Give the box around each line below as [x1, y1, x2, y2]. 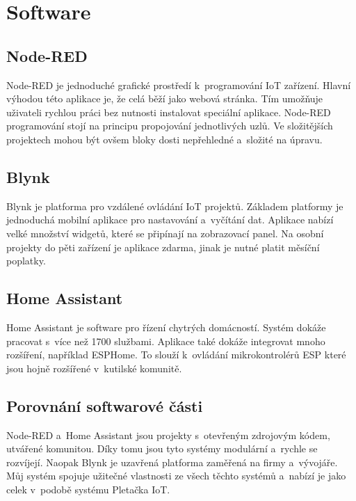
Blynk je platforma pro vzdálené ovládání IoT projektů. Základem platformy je [6, 198, 343, 213]
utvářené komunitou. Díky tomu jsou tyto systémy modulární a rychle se [6, 441, 318, 456]
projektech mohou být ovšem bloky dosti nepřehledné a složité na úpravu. [6, 132, 323, 146]
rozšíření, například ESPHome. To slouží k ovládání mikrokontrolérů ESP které [6, 347, 346, 362]
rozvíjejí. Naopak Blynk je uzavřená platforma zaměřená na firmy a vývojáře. [6, 454, 338, 469]
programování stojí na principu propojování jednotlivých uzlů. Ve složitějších [6, 118, 333, 133]
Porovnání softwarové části [6, 395, 203, 416]
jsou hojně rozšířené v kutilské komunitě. [6, 360, 182, 375]
